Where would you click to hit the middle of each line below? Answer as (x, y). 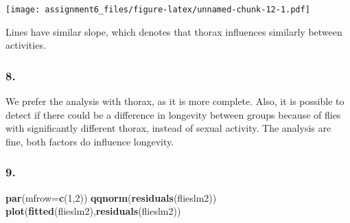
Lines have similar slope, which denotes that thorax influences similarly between (174, 31)
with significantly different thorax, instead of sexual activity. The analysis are (168, 128)
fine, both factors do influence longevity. (90, 141)
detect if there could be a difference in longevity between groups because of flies (173, 114)
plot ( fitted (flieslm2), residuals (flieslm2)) (93, 211)
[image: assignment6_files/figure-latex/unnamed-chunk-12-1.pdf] (158, 10)
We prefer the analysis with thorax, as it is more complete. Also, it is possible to (175, 101)
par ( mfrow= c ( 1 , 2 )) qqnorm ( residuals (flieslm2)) (111, 197)
